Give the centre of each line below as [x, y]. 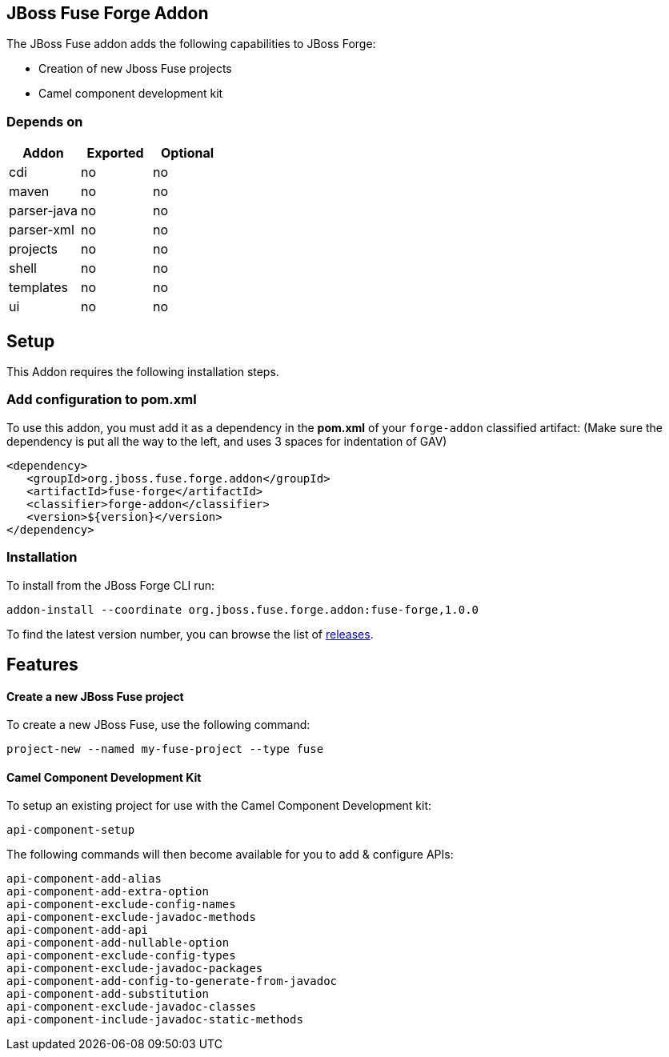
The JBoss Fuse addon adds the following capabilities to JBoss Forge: [191, 44]
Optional [188, 153]
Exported [115, 153]
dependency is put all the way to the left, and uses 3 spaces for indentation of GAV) [227, 441]
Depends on [45, 121]
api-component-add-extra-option [108, 892]
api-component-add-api [78, 930]
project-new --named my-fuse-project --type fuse [165, 749]
